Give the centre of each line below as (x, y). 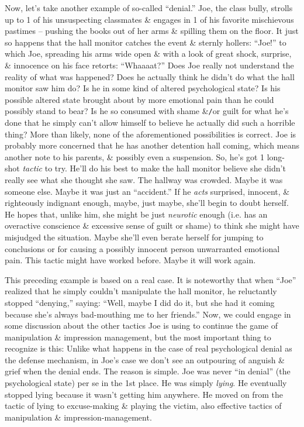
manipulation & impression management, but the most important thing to (138, 337)
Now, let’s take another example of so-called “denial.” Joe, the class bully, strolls (149, 8)
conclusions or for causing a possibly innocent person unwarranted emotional (142, 248)
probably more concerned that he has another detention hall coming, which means (152, 145)
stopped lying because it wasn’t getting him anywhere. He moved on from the (144, 394)
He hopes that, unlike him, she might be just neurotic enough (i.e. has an (136, 214)
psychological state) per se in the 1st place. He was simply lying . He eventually (146, 383)
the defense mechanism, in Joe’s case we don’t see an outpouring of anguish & (145, 359)
